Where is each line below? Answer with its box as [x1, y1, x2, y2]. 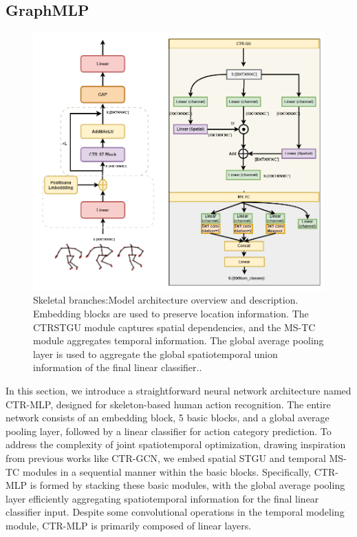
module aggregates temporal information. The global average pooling [33, 333, 324, 348]
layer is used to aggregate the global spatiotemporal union [33, 346, 278, 361]
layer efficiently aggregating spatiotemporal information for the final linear [6, 491, 319, 505]
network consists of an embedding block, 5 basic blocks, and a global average [6, 410, 329, 425]
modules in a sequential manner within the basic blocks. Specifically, [22, 464, 312, 478]
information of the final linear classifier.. [33, 360, 202, 375]
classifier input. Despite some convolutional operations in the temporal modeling [6, 505, 345, 519]
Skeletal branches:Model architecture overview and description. [33, 293, 299, 307]
